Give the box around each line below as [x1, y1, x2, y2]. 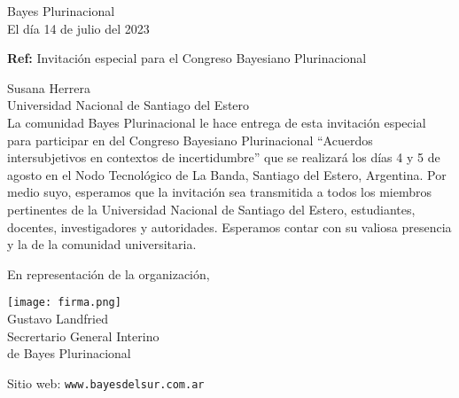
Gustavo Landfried [7, 308, 108, 327]
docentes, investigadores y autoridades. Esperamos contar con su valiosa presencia [7, 217, 452, 236]
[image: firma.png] [7, 296, 121, 309]
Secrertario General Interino [7, 326, 159, 345]
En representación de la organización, [7, 264, 210, 283]
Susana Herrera [7, 78, 90, 97]
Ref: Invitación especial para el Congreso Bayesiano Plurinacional [7, 49, 367, 67]
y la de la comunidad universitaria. [7, 235, 197, 254]
